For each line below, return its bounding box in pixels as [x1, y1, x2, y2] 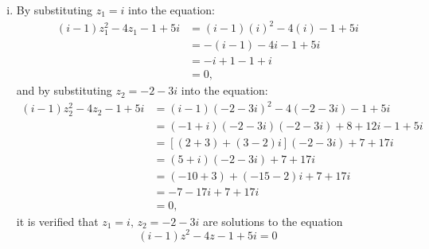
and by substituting [16, 82, 112, 99]
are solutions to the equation [202, 212, 343, 229]
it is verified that [16, 212, 99, 229]
